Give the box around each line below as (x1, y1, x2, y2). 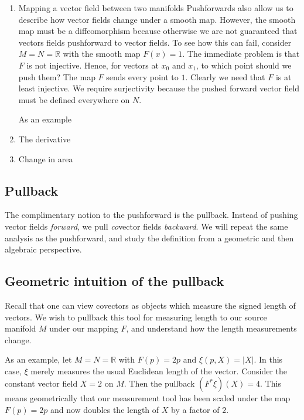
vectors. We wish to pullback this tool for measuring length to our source (5, 310, 267, 323)
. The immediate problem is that (182, 47, 300, 60)
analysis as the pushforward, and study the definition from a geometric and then (5, 231, 294, 244)
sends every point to (106, 70, 179, 83)
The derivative (18, 132, 71, 145)
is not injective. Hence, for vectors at (26, 59, 159, 71)
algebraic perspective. (5, 243, 82, 255)
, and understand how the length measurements (126, 322, 297, 334)
